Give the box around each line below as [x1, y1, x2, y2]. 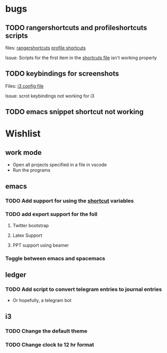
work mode [5, 148, 42, 157]
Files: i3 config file [5, 83, 44, 89]
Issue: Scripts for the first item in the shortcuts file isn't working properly [5, 55, 157, 61]
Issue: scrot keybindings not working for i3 [5, 93, 95, 99]
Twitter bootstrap [12, 222, 49, 228]
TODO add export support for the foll [5, 211, 97, 218]
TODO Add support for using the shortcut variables [5, 197, 134, 204]
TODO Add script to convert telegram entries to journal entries [5, 286, 162, 293]
